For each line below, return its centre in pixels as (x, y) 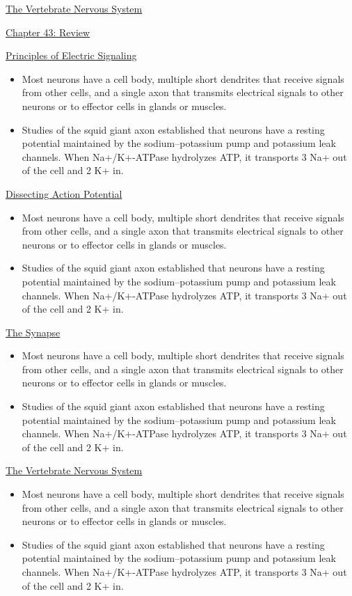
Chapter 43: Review (48, 32)
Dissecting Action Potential (64, 193)
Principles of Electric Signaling (71, 55)
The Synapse (33, 332)
